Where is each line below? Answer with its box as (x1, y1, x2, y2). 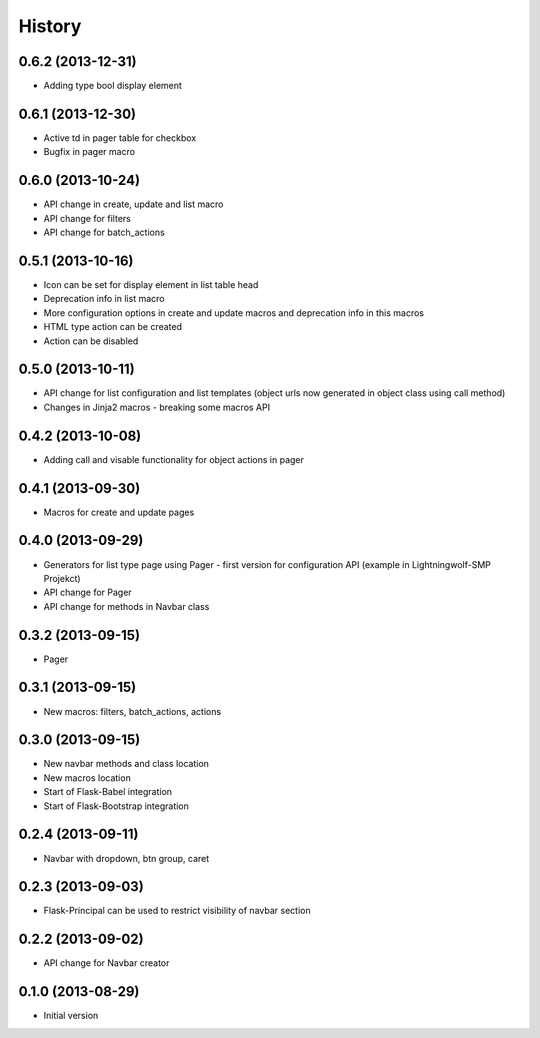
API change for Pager (43, 586, 132, 599)
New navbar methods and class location (43, 758, 210, 770)
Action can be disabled (43, 335, 139, 347)
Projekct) (43, 572, 81, 584)
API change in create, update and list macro (43, 198, 224, 210)
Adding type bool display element (43, 80, 182, 92)
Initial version (43, 1010, 99, 1022)
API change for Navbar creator (43, 957, 170, 969)
